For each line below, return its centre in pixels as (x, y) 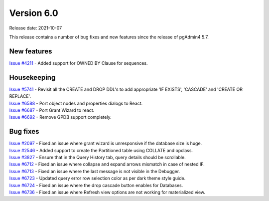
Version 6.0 (34, 13)
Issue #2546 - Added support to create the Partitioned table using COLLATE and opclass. (101, 150)
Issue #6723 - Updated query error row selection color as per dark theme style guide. (97, 178)
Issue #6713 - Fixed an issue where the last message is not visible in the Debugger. (95, 171)
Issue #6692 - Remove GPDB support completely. (60, 117)
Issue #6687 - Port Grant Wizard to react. (52, 110)
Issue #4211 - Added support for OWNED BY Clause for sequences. (78, 63)
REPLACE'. (20, 96)
